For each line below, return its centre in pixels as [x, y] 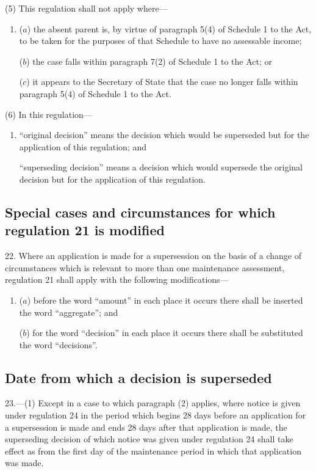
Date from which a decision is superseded [138, 377]
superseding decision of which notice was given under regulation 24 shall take [149, 439]
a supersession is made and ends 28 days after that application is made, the [146, 427]
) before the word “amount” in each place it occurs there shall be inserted [165, 300]
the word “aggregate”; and [69, 312]
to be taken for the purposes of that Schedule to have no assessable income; [160, 41]
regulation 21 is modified [85, 230]
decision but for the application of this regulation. [112, 179]
